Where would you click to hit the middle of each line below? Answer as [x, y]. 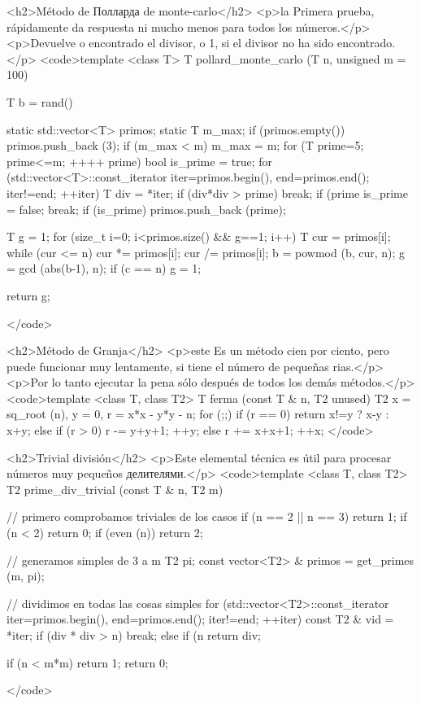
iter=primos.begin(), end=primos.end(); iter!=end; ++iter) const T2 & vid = [200, 619]
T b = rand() [40, 101]
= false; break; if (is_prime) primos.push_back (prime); [146, 209]
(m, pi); [26, 576]
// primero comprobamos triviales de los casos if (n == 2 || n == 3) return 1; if [207, 516]
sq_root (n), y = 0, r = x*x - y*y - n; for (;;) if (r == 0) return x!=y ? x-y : [198, 414]
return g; [28, 295]
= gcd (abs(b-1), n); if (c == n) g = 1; [104, 268]
